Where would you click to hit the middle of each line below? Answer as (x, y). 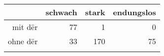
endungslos (134, 12)
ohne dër (23, 41)
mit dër (25, 27)
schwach (61, 12)
